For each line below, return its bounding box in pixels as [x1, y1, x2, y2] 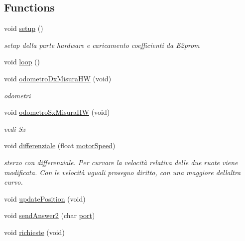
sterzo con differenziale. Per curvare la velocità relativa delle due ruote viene [4, 157, 238, 167]
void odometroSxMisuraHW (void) [4, 107, 110, 117]
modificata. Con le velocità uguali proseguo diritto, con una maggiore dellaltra [4, 167, 241, 177]
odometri [4, 90, 31, 100]
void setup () [4, 23, 43, 33]
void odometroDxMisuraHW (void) [4, 73, 112, 83]
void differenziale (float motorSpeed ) [4, 140, 116, 151]
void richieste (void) [4, 227, 65, 237]
